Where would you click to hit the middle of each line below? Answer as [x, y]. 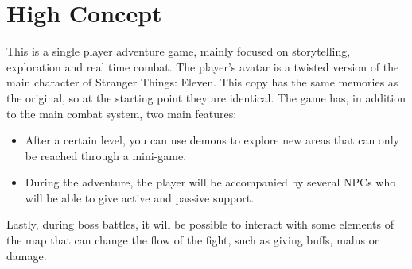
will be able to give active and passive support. [140, 197]
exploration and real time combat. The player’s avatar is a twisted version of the [203, 66]
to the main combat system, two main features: [122, 113]
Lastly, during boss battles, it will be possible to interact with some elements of [200, 224]
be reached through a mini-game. [106, 155]
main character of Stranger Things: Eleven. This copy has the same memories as [202, 82]
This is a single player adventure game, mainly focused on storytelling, [179, 51]
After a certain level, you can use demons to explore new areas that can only [212, 140]
